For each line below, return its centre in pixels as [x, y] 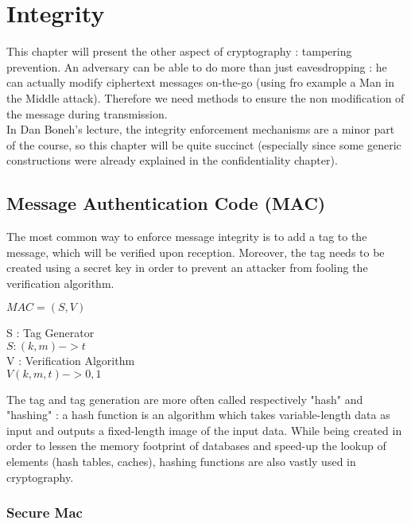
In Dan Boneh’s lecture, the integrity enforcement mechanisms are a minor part [201, 129]
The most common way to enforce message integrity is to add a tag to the [187, 237]
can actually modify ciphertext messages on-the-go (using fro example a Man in [201, 82]
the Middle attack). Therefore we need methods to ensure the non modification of [205, 97]
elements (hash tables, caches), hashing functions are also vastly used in [181, 462]
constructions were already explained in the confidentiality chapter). [172, 160]
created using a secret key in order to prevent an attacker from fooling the [187, 268]
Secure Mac [45, 512]
